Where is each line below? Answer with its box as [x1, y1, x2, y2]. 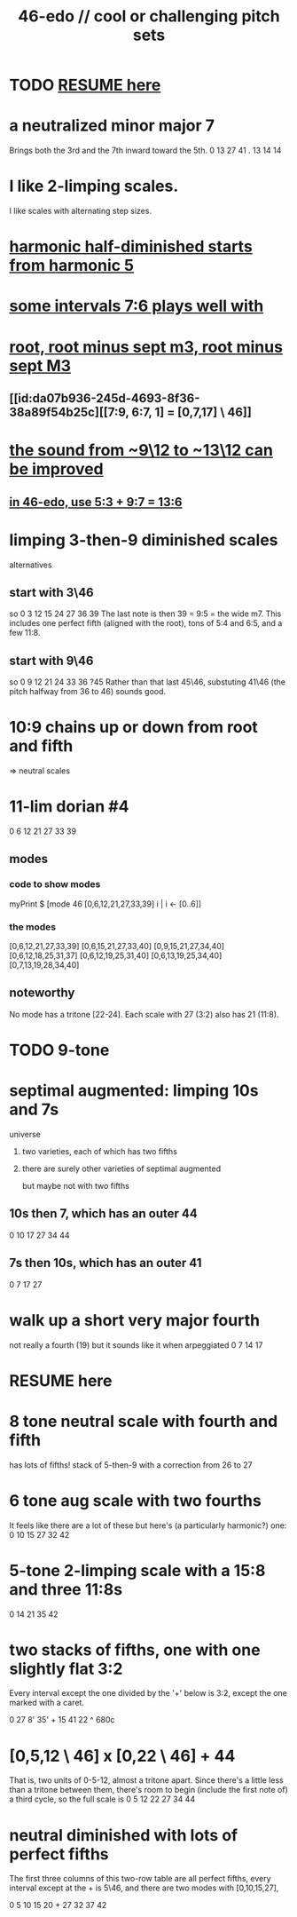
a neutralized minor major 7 [9, 115, 215, 136]
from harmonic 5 [9, 256, 135, 276]
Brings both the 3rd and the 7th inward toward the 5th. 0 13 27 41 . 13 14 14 [9, 145, 282, 156]
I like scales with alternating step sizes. [9, 206, 152, 217]
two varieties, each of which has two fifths [21, 1145, 177, 1156]
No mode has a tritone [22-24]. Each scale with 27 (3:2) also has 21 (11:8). [9, 1009, 279, 1019]
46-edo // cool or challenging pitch [17, 6, 281, 27]
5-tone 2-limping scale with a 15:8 [9, 1560, 266, 1580]
